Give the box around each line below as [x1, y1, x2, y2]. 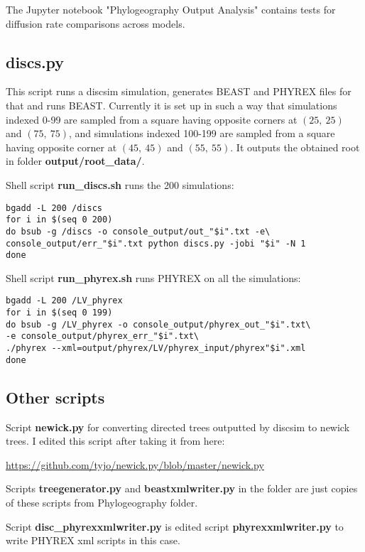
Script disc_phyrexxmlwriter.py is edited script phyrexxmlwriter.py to [6, 519, 344, 534]
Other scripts [6, 386, 105, 408]
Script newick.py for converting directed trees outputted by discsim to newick [6, 419, 350, 434]
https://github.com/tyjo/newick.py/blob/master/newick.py [6, 457, 264, 472]
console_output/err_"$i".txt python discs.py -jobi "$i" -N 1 [6, 238, 306, 249]
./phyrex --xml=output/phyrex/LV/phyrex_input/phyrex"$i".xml [6, 343, 306, 354]
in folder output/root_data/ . [6, 153, 145, 168]
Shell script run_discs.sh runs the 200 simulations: [6, 177, 234, 192]
